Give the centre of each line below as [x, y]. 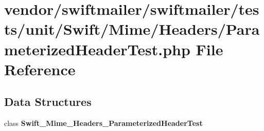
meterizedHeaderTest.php [97, 49]
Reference [40, 69]
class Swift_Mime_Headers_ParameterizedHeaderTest [103, 123]
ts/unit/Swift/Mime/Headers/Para [132, 29]
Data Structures [48, 102]
